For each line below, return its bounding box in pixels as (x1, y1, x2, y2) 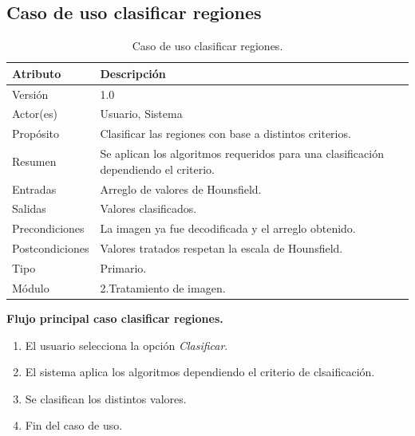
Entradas (12, 180, 57, 197)
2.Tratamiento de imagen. (100, 279, 226, 296)
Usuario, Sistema (100, 105, 183, 122)
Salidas (12, 200, 46, 217)
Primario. (100, 259, 147, 276)
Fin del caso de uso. (25, 417, 123, 434)
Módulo (12, 279, 49, 296)
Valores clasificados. (100, 200, 197, 217)
